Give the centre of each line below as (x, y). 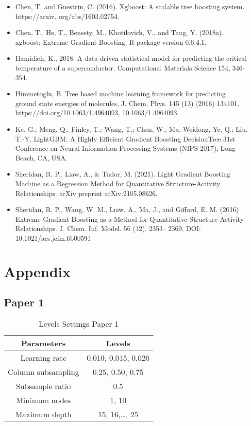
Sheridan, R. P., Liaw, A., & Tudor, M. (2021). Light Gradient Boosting (123, 174)
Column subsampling (43, 372)
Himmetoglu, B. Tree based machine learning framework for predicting (120, 94)
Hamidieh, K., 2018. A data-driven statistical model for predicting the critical (131, 58)
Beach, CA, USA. (41, 157)
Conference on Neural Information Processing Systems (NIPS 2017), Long (125, 148)
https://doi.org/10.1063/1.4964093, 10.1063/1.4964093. (97, 113)
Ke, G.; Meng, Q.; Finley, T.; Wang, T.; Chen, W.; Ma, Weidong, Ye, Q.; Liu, (131, 129)
